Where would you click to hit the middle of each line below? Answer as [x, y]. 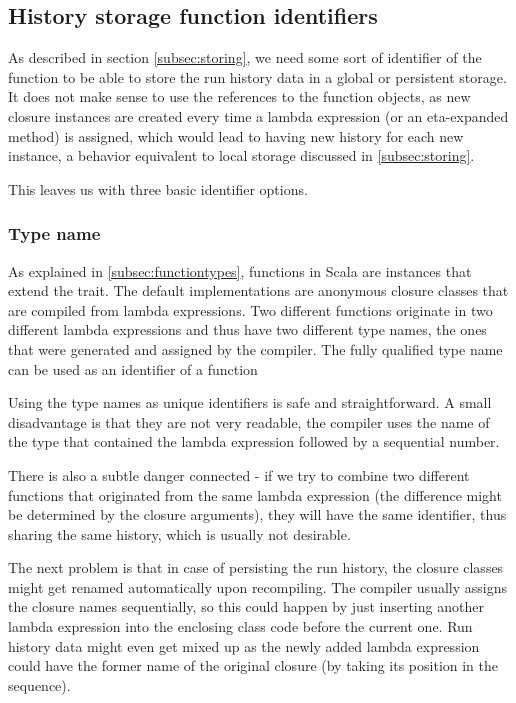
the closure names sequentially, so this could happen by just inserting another [246, 606]
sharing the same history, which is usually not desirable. [179, 533]
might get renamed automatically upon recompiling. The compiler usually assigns [257, 586]
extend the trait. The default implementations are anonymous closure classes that [258, 290]
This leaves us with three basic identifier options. [158, 188]
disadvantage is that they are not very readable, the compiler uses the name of [249, 421]
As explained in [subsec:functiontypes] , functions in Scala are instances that [240, 270]
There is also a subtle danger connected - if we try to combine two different [239, 474]
